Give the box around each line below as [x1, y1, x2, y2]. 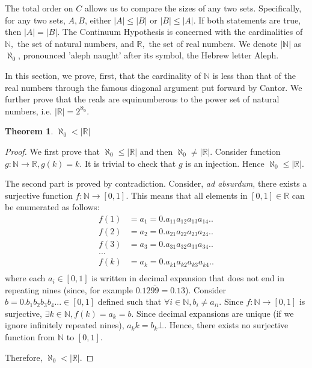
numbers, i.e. [5, 104, 52, 117]
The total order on [5, 2, 73, 14]
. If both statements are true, [193, 13, 301, 26]
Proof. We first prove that [5, 145, 100, 157]
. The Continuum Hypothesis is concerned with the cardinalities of [57, 25, 303, 38]
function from [5, 331, 55, 343]
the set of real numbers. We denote [148, 37, 278, 49]
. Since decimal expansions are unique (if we [131, 307, 294, 319]
